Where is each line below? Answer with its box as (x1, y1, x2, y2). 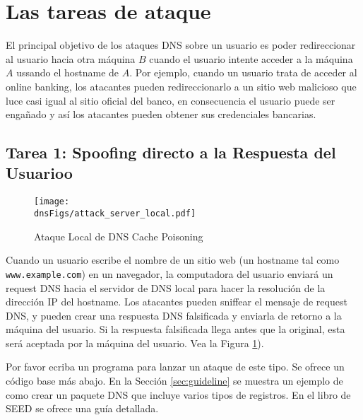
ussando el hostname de (16, 65, 119, 80)
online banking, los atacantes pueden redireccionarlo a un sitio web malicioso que (6, 78, 357, 93)
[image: (34, 197, 70, 207)
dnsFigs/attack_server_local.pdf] (34, 208, 196, 218)
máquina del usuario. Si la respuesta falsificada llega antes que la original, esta (6, 322, 345, 337)
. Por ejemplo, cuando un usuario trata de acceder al (129, 65, 357, 80)
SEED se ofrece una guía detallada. (6, 401, 159, 416)
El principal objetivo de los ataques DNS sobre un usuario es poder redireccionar (6, 37, 356, 52)
